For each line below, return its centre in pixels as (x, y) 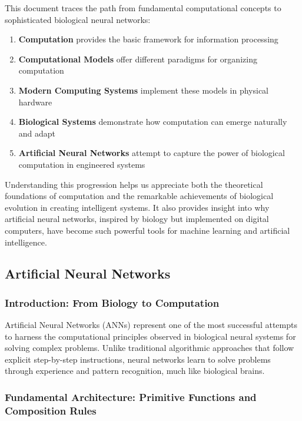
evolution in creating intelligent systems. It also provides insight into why (137, 207)
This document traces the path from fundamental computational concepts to (143, 8)
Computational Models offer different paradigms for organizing (138, 59)
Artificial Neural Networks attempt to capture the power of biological (152, 153)
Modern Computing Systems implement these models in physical (143, 90)
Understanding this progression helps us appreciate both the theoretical (134, 184)
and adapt (37, 133)
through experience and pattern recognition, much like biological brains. (135, 371)
